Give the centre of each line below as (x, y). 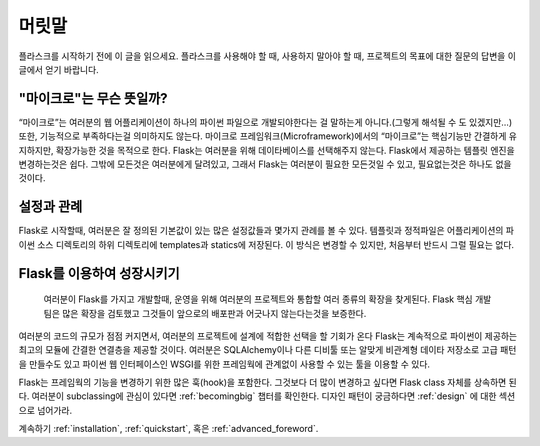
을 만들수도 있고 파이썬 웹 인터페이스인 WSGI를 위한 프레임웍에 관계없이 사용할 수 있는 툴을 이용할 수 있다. (224, 364)
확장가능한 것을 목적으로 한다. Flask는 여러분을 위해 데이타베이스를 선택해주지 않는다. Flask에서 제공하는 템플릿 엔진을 (285, 150)
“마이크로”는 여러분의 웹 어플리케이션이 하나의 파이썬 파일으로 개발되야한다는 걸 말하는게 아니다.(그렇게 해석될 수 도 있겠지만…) (265, 122)
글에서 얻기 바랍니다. (58, 69)
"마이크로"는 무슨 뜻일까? (93, 98)
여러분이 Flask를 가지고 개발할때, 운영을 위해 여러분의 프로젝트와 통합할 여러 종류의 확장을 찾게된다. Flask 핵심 (258, 299)
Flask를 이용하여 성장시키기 (99, 273)
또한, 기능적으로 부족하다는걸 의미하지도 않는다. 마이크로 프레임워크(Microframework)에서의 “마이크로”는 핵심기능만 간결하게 (262, 136)
